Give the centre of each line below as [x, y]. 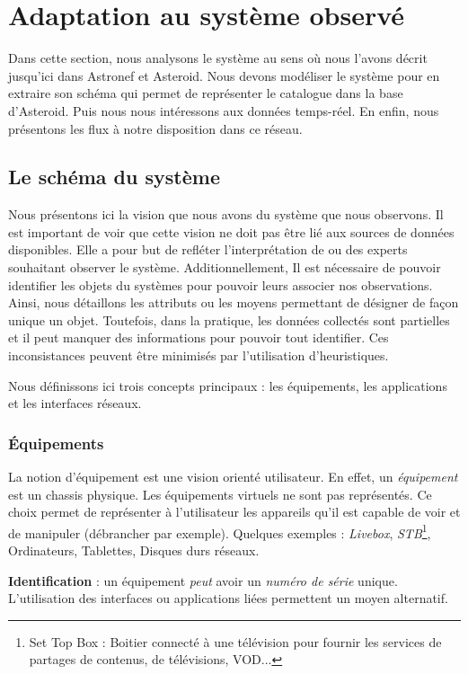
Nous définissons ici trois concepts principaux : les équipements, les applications [228, 385]
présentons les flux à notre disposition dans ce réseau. [155, 128]
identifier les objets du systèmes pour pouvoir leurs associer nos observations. [221, 284]
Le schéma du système [114, 177]
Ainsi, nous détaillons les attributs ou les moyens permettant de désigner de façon [234, 302]
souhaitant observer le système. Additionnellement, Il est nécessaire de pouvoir [225, 267]
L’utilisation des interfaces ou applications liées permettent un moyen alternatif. [228, 598]
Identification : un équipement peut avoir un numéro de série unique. [203, 580]
